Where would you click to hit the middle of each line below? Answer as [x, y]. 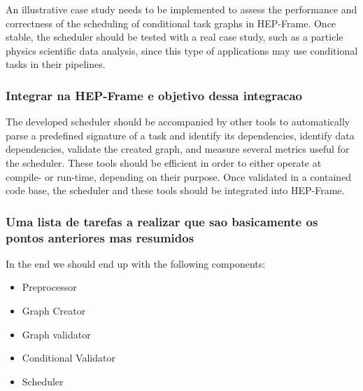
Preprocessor [49, 287]
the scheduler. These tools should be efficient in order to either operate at [164, 162]
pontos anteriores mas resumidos [100, 237]
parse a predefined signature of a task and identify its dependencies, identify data [180, 135]
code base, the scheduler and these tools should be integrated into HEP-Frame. [175, 190]
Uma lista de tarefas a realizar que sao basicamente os [162, 221]
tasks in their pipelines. [56, 64]
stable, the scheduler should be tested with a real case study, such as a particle [175, 37]
